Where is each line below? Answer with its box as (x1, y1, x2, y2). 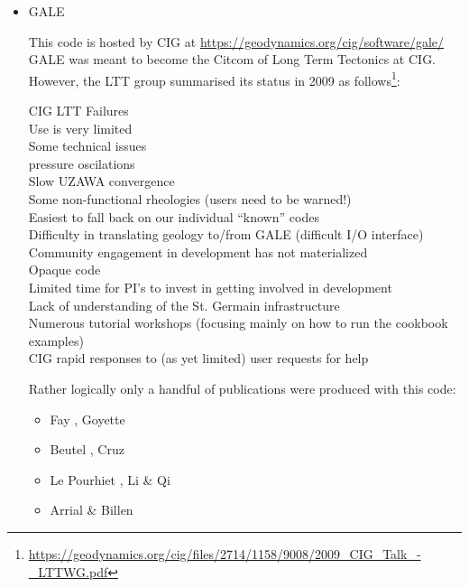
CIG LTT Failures (28, 101, 129, 120)
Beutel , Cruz (50, 440, 124, 459)
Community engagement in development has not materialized (28, 242, 368, 261)
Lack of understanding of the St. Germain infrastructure (28, 295, 340, 314)
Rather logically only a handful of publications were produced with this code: (28, 378, 456, 397)
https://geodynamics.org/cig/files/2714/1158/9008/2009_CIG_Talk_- (28, 544, 421, 563)
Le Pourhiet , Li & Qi (50, 470, 170, 489)
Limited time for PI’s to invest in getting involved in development (28, 277, 392, 296)
